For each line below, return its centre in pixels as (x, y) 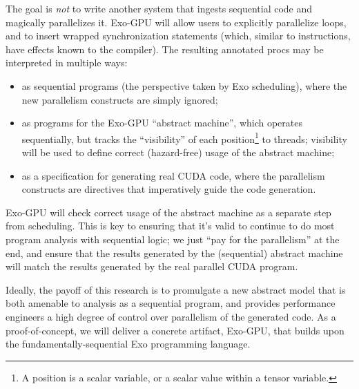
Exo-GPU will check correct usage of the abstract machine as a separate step (168, 212)
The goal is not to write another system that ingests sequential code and (159, 8)
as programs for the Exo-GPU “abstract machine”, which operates (162, 123)
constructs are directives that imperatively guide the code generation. (169, 189)
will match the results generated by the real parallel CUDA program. (152, 266)
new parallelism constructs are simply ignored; (120, 99)
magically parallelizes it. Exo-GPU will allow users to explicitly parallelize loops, (176, 22)
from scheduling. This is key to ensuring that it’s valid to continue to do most (170, 226)
